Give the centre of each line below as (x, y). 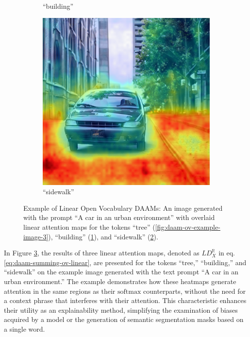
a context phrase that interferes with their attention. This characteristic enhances (125, 300)
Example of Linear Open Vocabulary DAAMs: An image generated (123, 208)
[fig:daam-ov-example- (188, 227)
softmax (129, 292)
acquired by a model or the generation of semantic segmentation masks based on (124, 319)
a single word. (25, 329)
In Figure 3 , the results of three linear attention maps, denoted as (102, 253)
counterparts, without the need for (194, 291)
